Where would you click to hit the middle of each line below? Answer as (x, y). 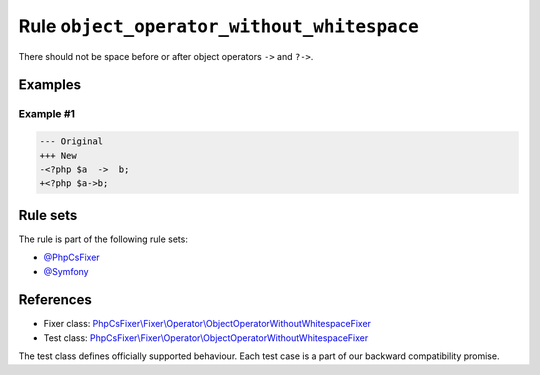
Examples (50, 85)
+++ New (58, 155)
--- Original (71, 141)
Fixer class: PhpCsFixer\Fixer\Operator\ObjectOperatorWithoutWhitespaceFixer (207, 324)
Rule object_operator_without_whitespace (218, 26)
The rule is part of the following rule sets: (103, 239)
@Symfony (66, 271)
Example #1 (46, 114)
